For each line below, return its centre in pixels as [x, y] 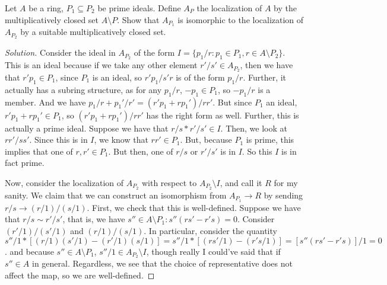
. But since [232, 102]
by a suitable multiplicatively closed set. [93, 32]
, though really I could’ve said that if [213, 251]
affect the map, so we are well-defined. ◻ [80, 275]
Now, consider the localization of [64, 182]
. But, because [206, 140]
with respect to [169, 182]
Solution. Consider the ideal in [60, 52]
